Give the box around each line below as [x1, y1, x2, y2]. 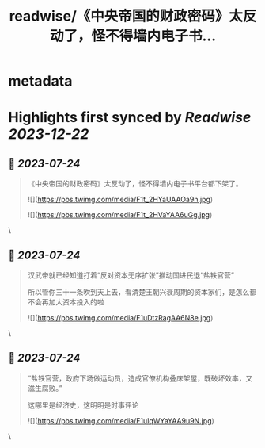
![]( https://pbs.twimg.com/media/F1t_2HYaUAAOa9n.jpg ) [27, 195, 214, 205]
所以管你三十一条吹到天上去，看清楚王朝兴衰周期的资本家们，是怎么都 [27, 287, 257, 297]
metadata [8, 72, 73, 90]
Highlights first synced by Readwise [8, 109, 252, 127]
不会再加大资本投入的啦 [27, 297, 104, 306]
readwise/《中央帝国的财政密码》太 [9, 7, 244, 25]
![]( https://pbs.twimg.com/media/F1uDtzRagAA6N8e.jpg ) [27, 313, 214, 322]
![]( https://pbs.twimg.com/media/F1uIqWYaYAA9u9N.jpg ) [27, 415, 215, 425]
